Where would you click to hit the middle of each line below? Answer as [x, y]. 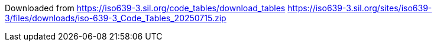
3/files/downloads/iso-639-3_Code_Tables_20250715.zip [116, 18]
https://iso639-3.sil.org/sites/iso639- [360, 8]
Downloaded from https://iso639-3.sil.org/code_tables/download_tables [145, 8]
